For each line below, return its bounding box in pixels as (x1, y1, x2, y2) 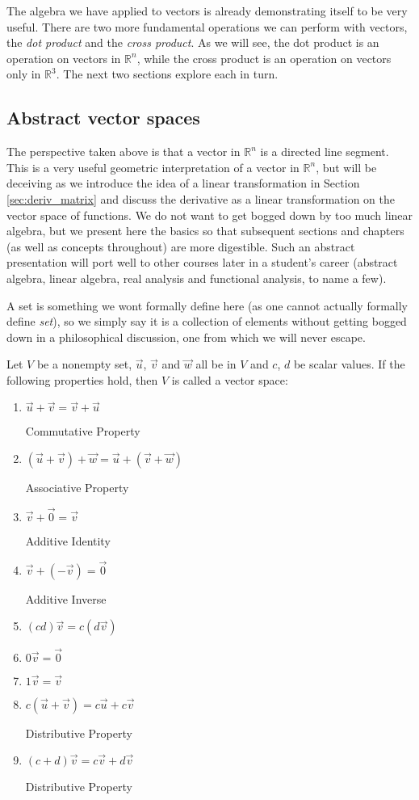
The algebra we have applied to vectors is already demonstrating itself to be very (6, 2, 408, 19)
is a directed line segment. (260, 143, 389, 160)
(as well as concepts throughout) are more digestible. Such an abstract (6, 238, 355, 255)
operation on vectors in (6, 49, 121, 66)
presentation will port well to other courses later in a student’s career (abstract (6, 254, 398, 271)
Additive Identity (25, 532, 111, 549)
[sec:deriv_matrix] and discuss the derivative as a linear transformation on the (6, 190, 395, 207)
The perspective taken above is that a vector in (6, 143, 241, 160)
